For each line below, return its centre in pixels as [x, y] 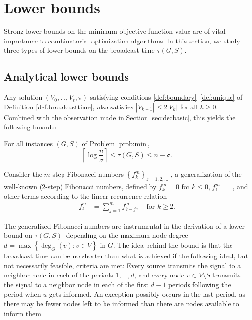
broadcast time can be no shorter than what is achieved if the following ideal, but [126, 255]
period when [22, 294]
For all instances [28, 143]
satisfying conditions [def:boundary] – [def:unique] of [166, 97]
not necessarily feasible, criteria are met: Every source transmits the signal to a [123, 265]
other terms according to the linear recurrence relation [85, 196]
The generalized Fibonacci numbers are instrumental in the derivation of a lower [124, 225]
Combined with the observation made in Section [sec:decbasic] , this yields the [120, 117]
